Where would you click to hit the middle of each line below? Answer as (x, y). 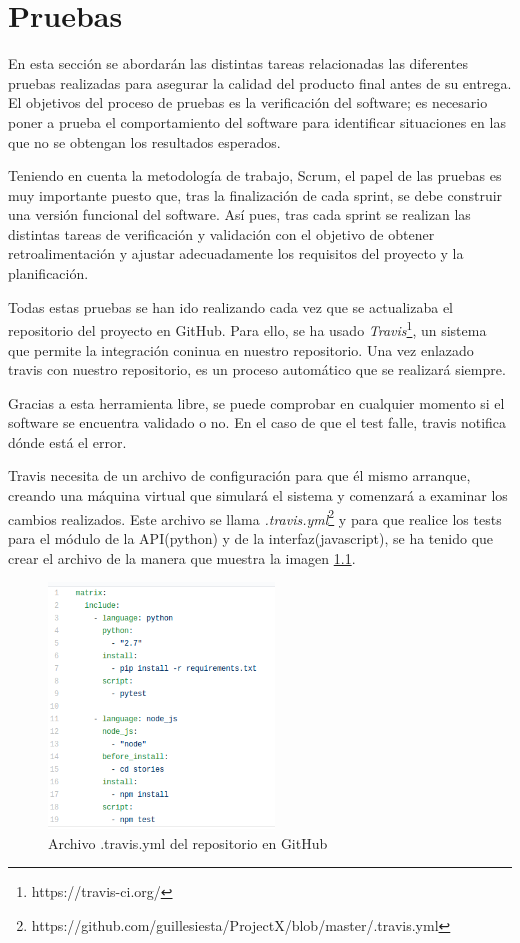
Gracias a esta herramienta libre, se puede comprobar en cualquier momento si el (256, 402)
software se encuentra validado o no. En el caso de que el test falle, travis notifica (257, 422)
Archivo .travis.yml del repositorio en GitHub (188, 842)
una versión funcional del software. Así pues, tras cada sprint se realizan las (239, 214)
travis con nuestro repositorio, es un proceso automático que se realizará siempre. (257, 369)
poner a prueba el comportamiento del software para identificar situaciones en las (257, 121)
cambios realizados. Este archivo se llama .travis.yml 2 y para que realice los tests (255, 517)
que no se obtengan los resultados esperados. (144, 141)
